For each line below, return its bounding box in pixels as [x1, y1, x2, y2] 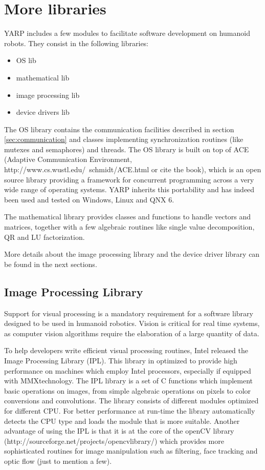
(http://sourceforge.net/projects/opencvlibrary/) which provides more [4, 435, 224, 446]
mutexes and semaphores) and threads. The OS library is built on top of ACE [4, 144, 249, 154]
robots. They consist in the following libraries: [4, 37, 149, 48]
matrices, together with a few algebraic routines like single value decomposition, [4, 221, 255, 232]
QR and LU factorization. [4, 231, 85, 242]
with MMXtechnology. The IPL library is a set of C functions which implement [4, 375, 253, 386]
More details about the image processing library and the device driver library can [4, 249, 260, 259]
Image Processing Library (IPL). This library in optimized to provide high [4, 355, 237, 365]
